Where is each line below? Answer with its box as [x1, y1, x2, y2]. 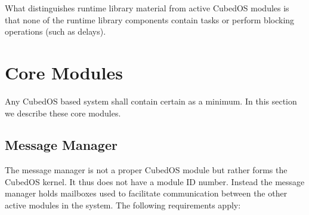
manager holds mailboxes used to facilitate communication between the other [5, 187, 288, 199]
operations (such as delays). [5, 25, 106, 38]
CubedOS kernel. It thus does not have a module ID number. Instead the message [5, 175, 305, 188]
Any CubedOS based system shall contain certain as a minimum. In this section [5, 94, 297, 107]
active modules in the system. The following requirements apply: [5, 199, 241, 211]
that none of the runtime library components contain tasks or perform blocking [5, 13, 295, 26]
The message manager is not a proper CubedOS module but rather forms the [5, 164, 288, 176]
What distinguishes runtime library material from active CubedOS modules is [5, 2, 289, 14]
